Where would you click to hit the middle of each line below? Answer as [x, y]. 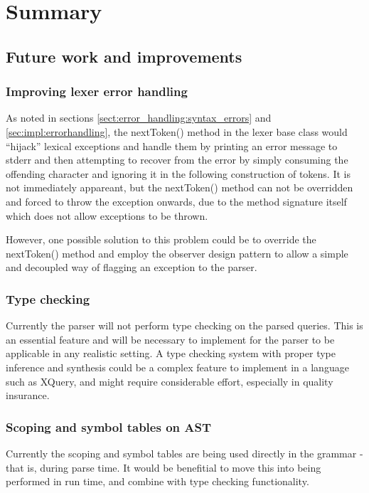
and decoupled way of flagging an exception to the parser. [132, 267]
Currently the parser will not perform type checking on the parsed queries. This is [184, 325]
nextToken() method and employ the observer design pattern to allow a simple [177, 253]
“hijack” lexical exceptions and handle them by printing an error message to [172, 145]
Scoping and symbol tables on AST [109, 426]
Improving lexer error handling [97, 91]
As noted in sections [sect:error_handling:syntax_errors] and [139, 118]
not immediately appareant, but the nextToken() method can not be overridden [180, 187]
